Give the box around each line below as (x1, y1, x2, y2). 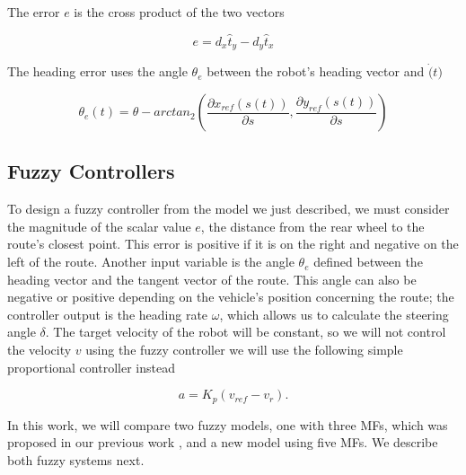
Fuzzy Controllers (7, 157, 175, 185)
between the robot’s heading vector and (207, 62, 425, 81)
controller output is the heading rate (7, 304, 208, 323)
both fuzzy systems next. (7, 450, 145, 469)
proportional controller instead (7, 357, 175, 376)
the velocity (7, 340, 72, 359)
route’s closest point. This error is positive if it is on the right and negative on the (7, 234, 459, 253)
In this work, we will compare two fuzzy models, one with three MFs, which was (7, 415, 448, 434)
